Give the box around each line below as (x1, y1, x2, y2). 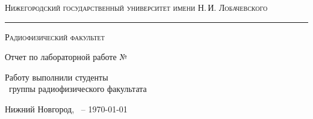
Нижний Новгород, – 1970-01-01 (5, 102, 128, 115)
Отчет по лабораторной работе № (5, 50, 128, 63)
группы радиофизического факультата (8, 82, 147, 95)
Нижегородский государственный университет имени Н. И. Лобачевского (5, 1, 268, 13)
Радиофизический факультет (5, 30, 105, 43)
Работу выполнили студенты (5, 70, 108, 83)
